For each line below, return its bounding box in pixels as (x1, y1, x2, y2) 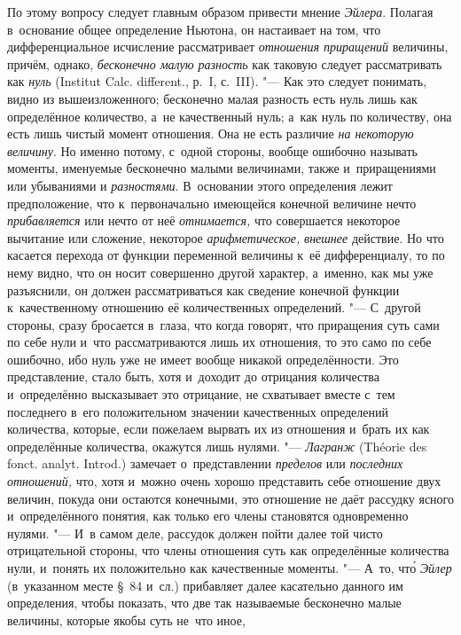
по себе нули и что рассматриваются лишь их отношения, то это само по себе (7, 333, 432, 351)
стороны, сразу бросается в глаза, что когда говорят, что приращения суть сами (7, 315, 440, 333)
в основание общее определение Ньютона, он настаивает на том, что (7, 20, 381, 38)
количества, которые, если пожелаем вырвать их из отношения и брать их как (7, 419, 430, 438)
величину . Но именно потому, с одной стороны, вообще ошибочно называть (7, 141, 418, 160)
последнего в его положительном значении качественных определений (7, 402, 388, 420)
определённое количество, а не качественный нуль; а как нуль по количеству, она (7, 106, 452, 125)
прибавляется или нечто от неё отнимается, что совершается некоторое (7, 211, 401, 230)
